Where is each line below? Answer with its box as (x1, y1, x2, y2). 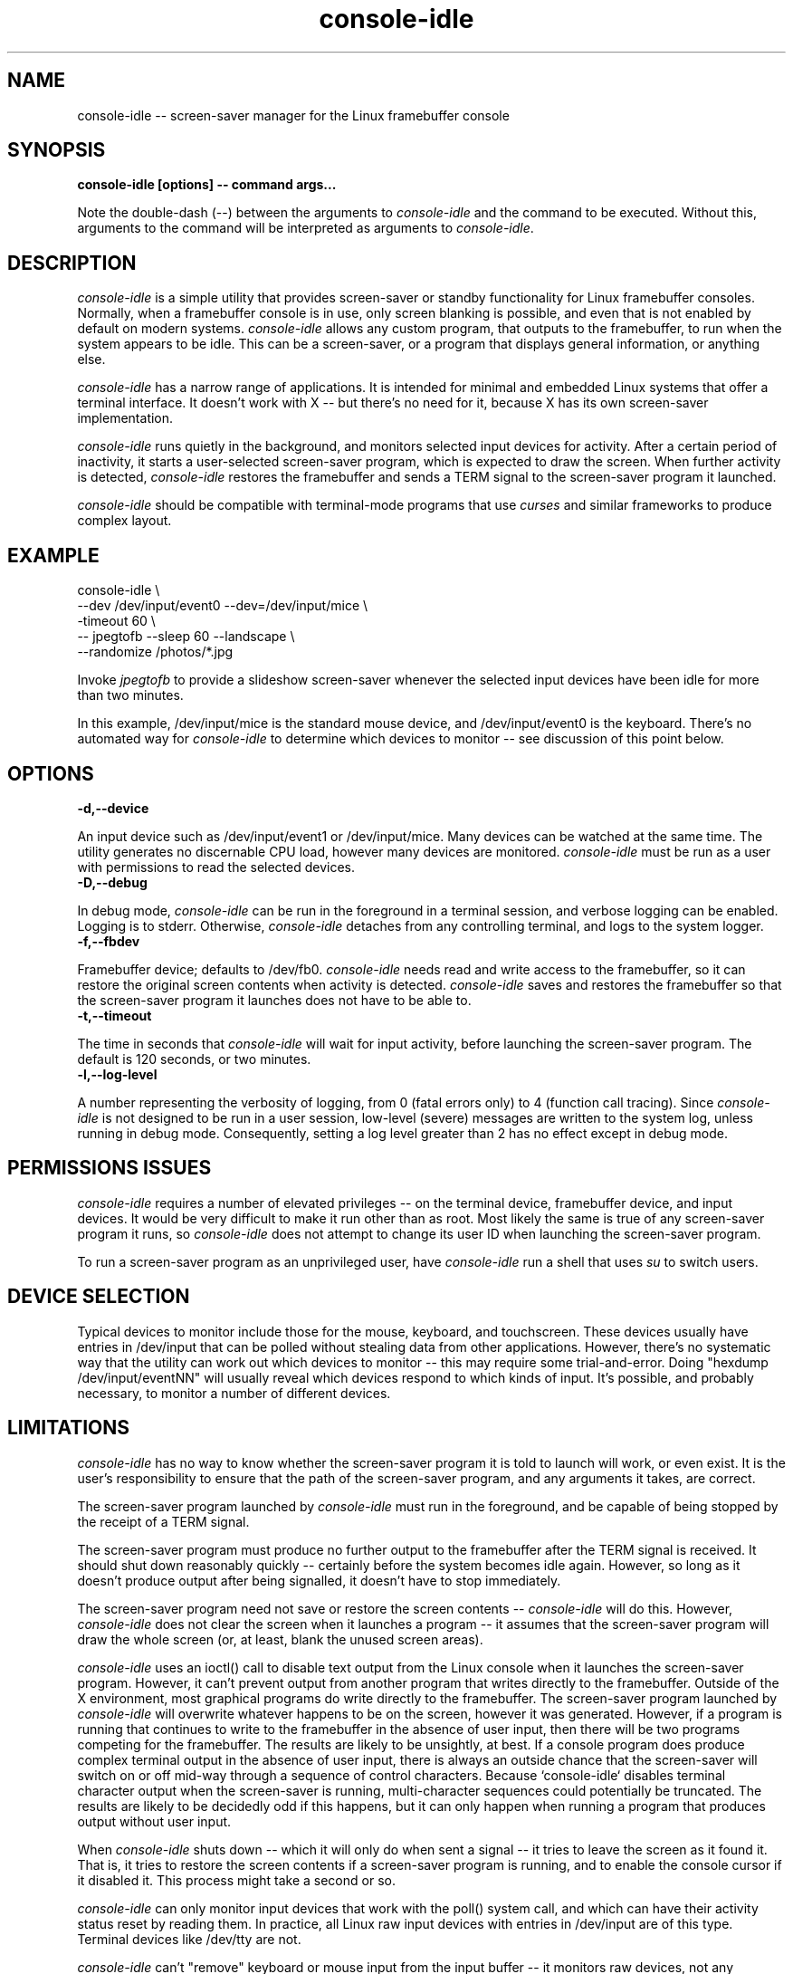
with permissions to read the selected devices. (77, 858, 356, 875)
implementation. (77, 410, 174, 426)
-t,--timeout (77, 1007, 152, 1023)
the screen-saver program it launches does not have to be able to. (77, 992, 472, 1008)
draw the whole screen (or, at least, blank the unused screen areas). (77, 1631, 483, 1647)
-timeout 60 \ (77, 613, 156, 629)
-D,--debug (77, 874, 148, 890)
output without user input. (77, 1813, 232, 1829)
